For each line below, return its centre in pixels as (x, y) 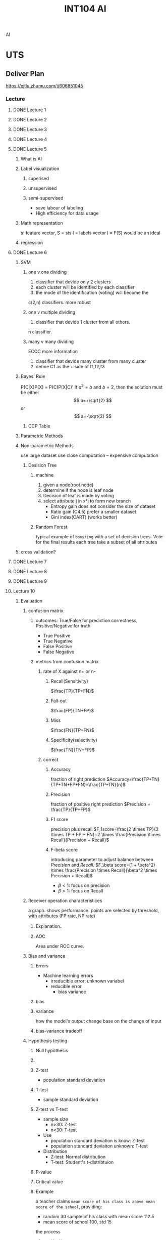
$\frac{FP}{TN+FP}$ (72, 711)
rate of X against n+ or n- (70, 671)
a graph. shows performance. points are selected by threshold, (94, 911)
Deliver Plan (25, 74)
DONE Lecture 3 (30, 130)
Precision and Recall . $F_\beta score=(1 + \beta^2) (103, 865)
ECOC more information (53, 352)
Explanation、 (50, 926)
